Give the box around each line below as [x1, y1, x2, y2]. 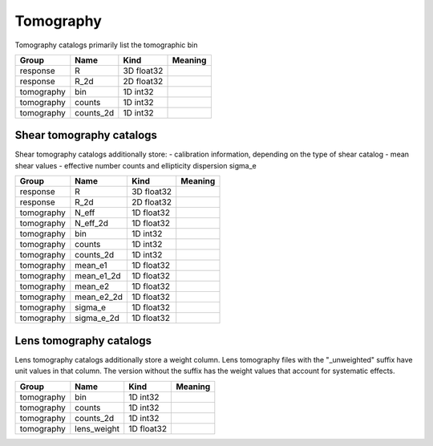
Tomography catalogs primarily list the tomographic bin [14, 40, 198, 50]
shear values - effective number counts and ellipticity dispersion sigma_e [14, 160, 257, 170]
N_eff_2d [75, 217, 108, 229]
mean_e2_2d [75, 291, 123, 302]
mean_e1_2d [75, 270, 121, 282]
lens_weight [75, 423, 120, 434]
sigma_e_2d [75, 313, 119, 324]
